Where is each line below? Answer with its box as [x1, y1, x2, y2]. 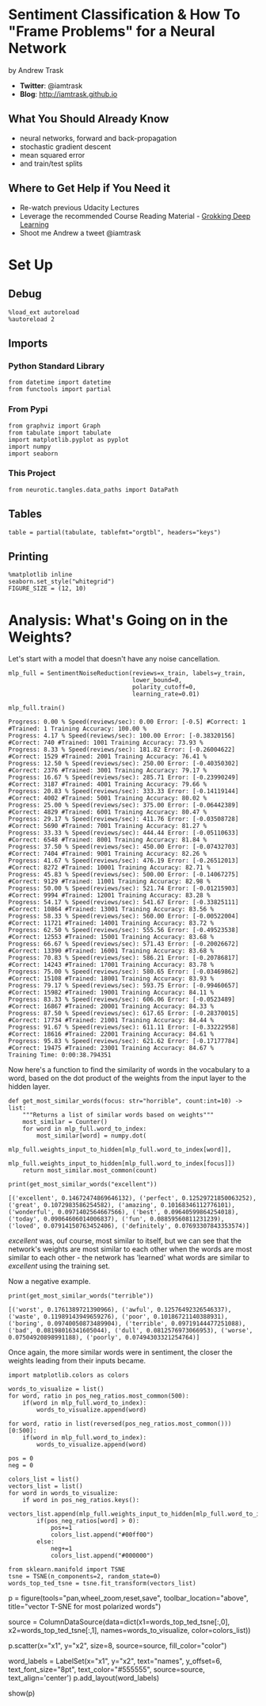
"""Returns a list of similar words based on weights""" [22, 1111, 215, 1119]
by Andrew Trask [8, 65, 64, 75]
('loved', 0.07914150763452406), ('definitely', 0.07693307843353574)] [8, 1222, 249, 1230]
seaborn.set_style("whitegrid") [8, 577, 115, 586]
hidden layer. [8, 1082, 51, 1091]
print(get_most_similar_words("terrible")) [8, 1292, 154, 1300]
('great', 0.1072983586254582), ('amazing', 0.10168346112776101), [8, 1202, 236, 1210]
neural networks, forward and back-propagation [19, 133, 177, 143]
